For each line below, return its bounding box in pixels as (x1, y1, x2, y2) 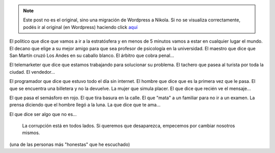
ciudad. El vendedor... (9, 69, 56, 75)
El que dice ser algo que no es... (9, 111, 77, 117)
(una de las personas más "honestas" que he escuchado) (9, 141, 130, 147)
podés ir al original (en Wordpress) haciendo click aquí (23, 24, 137, 30)
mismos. (22, 130, 40, 136)
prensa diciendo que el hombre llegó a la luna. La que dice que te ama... (9, 102, 160, 108)
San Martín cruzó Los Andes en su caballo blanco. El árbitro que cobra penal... (9, 52, 174, 58)
